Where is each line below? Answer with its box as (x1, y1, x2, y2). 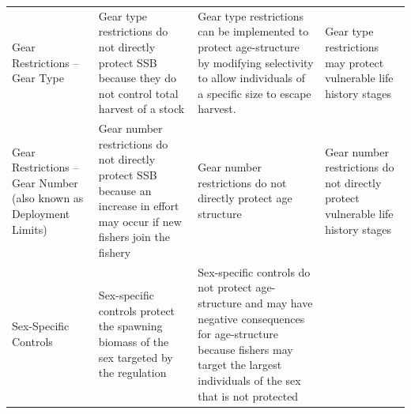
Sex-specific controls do (198, 263, 311, 280)
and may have (245, 294, 313, 310)
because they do (98, 70, 176, 86)
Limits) (12, 220, 47, 237)
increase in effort (98, 198, 179, 214)
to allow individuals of (198, 70, 306, 86)
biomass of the (98, 333, 169, 349)
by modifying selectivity (198, 54, 314, 70)
